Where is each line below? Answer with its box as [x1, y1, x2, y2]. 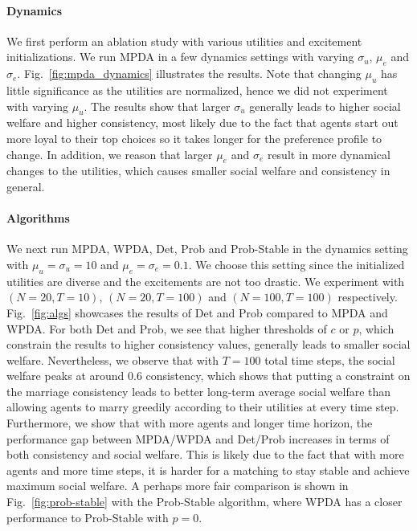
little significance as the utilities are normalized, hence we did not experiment [6, 81, 388, 98]
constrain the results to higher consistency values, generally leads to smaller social [6, 336, 411, 353]
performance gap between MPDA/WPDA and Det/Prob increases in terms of [6, 430, 390, 447]
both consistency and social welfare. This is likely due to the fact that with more [6, 446, 404, 463]
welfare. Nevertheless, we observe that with [6, 351, 219, 368]
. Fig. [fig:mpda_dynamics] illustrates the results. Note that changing [17, 65, 362, 82]
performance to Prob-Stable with [6, 509, 169, 525]
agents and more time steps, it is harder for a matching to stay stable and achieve [6, 461, 410, 478]
